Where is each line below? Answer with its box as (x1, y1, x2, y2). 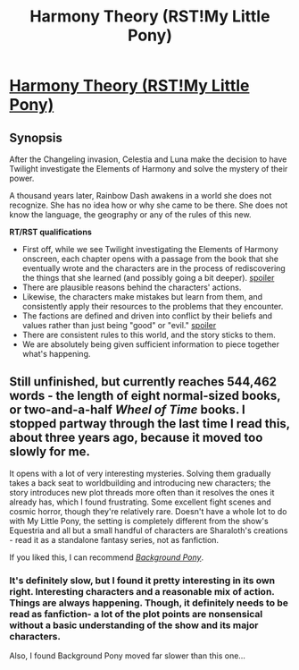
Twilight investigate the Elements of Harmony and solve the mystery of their (9, 164, 288, 174)
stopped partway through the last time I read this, (9, 416, 290, 431)
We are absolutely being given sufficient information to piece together (21, 339, 279, 350)
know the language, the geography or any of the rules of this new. (9, 209, 252, 220)
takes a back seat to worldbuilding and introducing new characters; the (9, 477, 271, 488)
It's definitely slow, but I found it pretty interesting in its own (9, 574, 275, 587)
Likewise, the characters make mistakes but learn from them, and (21, 292, 263, 301)
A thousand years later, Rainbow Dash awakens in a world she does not (9, 191, 272, 200)
